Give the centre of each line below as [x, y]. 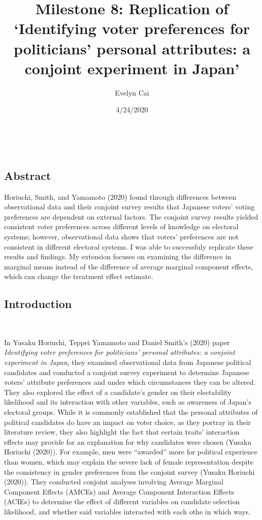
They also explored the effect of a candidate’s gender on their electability [118, 392]
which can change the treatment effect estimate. [79, 276]
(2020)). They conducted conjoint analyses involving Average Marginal [114, 482]
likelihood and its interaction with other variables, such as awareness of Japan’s [128, 402]
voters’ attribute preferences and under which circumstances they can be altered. [130, 382]
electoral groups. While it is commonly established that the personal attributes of [131, 411]
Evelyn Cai [132, 92]
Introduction [38, 304]
